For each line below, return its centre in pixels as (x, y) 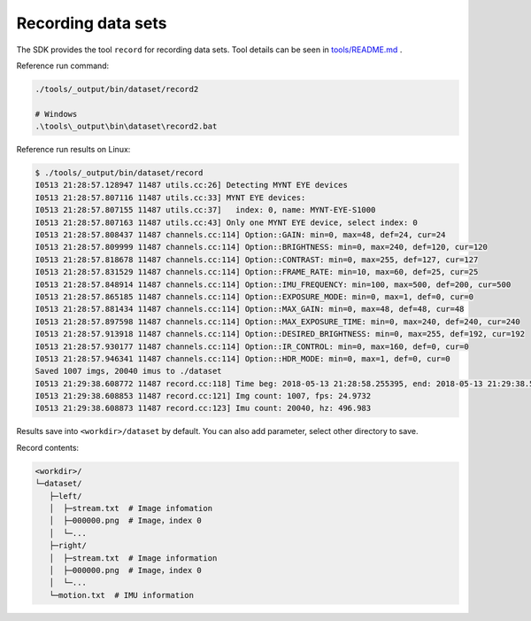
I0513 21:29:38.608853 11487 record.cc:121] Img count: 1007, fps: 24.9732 (203, 396)
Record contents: (48, 447)
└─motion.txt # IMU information (122, 595)
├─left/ (65, 496)
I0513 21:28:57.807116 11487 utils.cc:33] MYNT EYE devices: (170, 198)
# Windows (56, 114)
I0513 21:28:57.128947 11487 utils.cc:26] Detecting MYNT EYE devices (192, 185)
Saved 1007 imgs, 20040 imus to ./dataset (128, 371)
